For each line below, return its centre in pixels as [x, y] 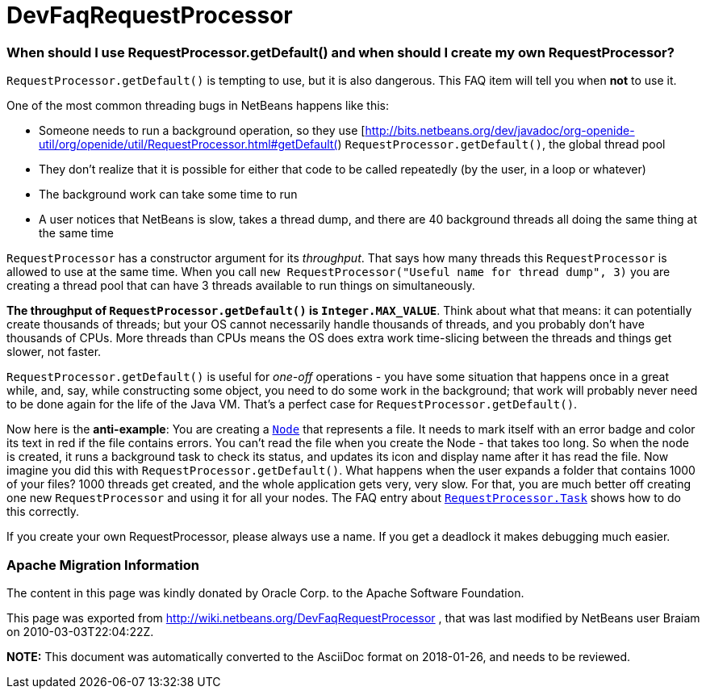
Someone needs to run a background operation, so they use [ [202, 131]
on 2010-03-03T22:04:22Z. [80, 631]
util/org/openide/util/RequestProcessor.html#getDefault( [188, 144]
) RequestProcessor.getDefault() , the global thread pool [501, 144]
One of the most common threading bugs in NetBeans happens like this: [198, 106]
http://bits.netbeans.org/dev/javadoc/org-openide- [500, 131]
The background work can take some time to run [168, 195]
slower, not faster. [54, 352]
